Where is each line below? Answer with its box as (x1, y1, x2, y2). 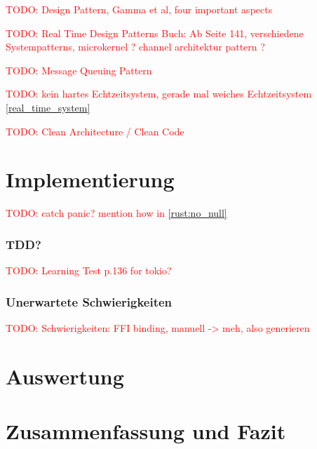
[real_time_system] (6, 100, 90, 114)
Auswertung (6, 361, 124, 390)
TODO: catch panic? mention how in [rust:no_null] (6, 206, 227, 220)
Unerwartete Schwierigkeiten (6, 293, 173, 310)
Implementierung (6, 165, 175, 194)
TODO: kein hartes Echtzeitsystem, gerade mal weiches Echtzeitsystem (6, 86, 312, 101)
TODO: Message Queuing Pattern (6, 62, 152, 77)
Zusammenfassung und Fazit (6, 417, 286, 445)
